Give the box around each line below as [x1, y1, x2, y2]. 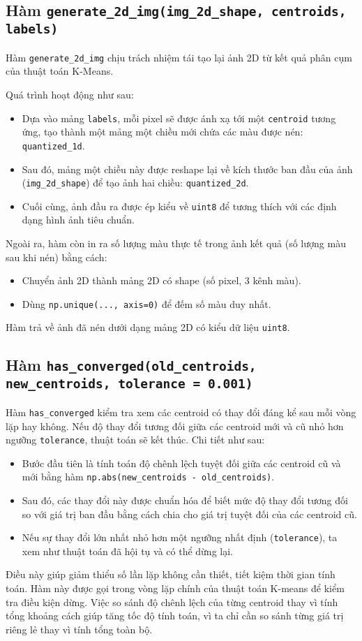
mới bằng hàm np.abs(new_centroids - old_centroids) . [22, 469, 275, 484]
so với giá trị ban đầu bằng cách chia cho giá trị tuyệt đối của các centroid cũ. [22, 506, 357, 521]
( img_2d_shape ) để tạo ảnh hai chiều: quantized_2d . [22, 175, 249, 190]
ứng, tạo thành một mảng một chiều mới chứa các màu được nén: [22, 124, 303, 139]
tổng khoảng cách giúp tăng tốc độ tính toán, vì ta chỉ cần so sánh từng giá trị [6, 608, 344, 623]
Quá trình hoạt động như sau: [6, 87, 134, 101]
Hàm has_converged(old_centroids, [6, 354, 257, 376]
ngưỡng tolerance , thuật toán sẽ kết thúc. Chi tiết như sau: [6, 432, 265, 447]
